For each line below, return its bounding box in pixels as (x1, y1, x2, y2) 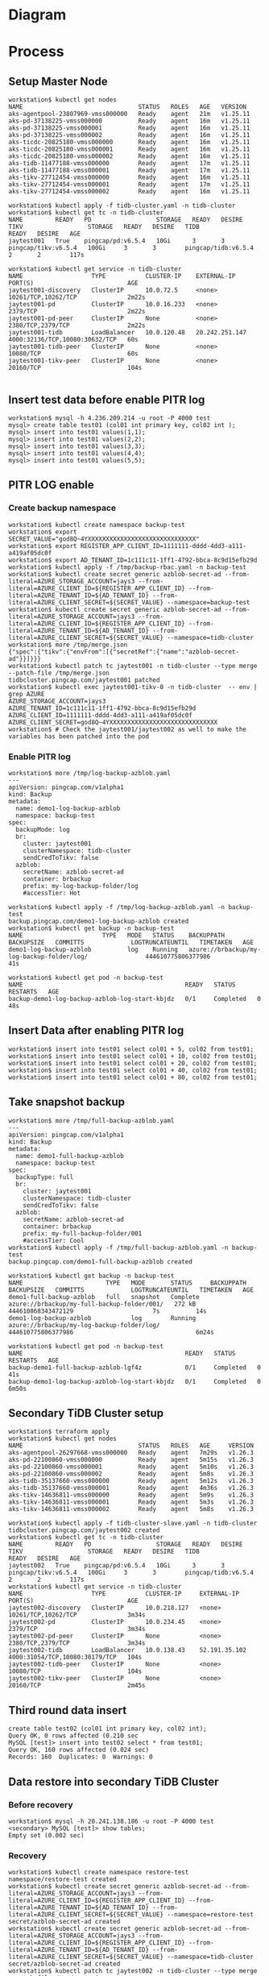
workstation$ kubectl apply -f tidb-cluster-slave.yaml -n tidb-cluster (8, 1519, 258, 1528)
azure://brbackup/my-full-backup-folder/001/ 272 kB (8, 1300, 197, 1308)
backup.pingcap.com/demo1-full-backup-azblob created (8, 1257, 193, 1266)
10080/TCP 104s (8, 1667, 143, 1675)
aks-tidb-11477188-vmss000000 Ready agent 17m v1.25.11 (8, 160, 250, 168)
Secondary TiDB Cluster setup (8, 1406, 164, 1420)
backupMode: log (15, 825, 70, 833)
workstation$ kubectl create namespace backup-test (8, 521, 185, 529)
